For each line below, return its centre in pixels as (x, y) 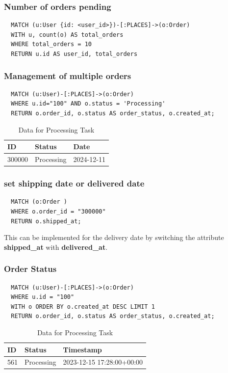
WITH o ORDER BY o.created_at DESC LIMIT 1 (83, 306)
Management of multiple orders (68, 75)
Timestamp (82, 349)
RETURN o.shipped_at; (46, 221)
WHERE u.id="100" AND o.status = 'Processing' (88, 104)
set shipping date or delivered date (74, 183)
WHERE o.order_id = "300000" (58, 211)
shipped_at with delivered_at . (56, 247)
